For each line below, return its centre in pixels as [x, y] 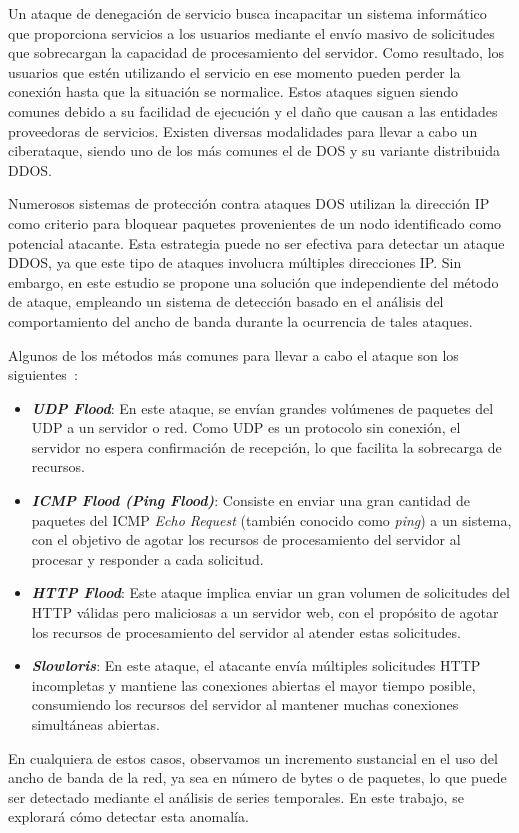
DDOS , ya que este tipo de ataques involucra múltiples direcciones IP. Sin [235, 262]
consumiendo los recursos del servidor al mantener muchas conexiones [245, 704]
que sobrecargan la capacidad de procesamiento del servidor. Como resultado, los [256, 52]
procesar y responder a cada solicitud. [147, 558]
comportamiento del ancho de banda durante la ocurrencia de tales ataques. [240, 320]
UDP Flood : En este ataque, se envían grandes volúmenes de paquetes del [262, 407]
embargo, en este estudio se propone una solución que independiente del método [253, 281]
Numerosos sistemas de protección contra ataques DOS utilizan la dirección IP [249, 203]
